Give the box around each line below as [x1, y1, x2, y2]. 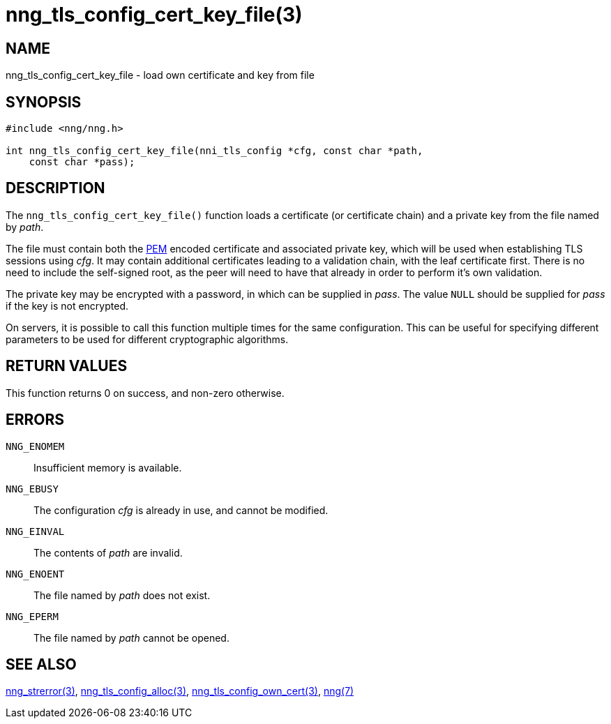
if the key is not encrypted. [6, 299, 129, 312]
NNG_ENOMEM [6, 440, 65, 452]
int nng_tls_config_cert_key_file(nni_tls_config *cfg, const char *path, [6, 145, 423, 157]
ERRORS [6, 411, 65, 429]
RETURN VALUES [6, 357, 128, 375]
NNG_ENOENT [6, 568, 65, 580]
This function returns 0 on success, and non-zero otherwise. [6, 386, 285, 399]
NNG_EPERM [6, 610, 59, 622]
